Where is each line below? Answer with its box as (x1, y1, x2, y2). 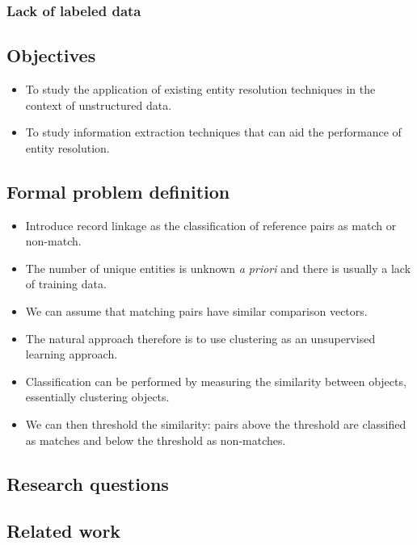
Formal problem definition (6, 178, 230, 203)
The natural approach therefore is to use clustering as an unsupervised (25, 329, 376, 346)
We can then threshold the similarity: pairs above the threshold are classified (25, 415, 406, 432)
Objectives (6, 43, 96, 68)
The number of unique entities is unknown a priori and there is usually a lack (25, 259, 411, 276)
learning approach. (25, 346, 118, 363)
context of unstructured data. (25, 96, 172, 113)
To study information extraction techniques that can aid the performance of (25, 124, 402, 140)
